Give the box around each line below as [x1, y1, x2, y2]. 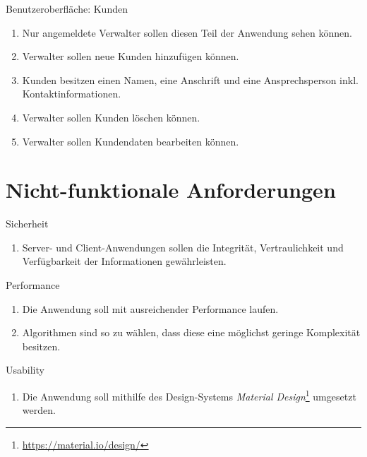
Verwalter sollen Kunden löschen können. [22, 109, 200, 124]
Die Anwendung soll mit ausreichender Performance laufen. [22, 301, 279, 316]
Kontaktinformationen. [22, 86, 121, 101]
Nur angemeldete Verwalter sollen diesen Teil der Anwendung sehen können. [22, 25, 352, 40]
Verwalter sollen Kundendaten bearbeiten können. [22, 133, 239, 148]
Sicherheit [6, 216, 49, 231]
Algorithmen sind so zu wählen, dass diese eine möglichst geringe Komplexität [22, 325, 361, 340]
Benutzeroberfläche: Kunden [6, 1, 128, 16]
